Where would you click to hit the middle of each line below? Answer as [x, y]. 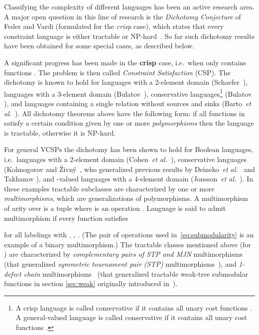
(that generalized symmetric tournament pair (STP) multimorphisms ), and [120, 263]
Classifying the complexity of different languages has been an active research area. [129, 6]
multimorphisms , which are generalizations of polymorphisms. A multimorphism [126, 198]
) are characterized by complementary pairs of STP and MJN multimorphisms [124, 254]
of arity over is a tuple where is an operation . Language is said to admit [115, 208]
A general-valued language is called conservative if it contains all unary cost [131, 317]
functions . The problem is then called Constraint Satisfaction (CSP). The [117, 72]
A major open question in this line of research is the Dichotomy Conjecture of [123, 16]
